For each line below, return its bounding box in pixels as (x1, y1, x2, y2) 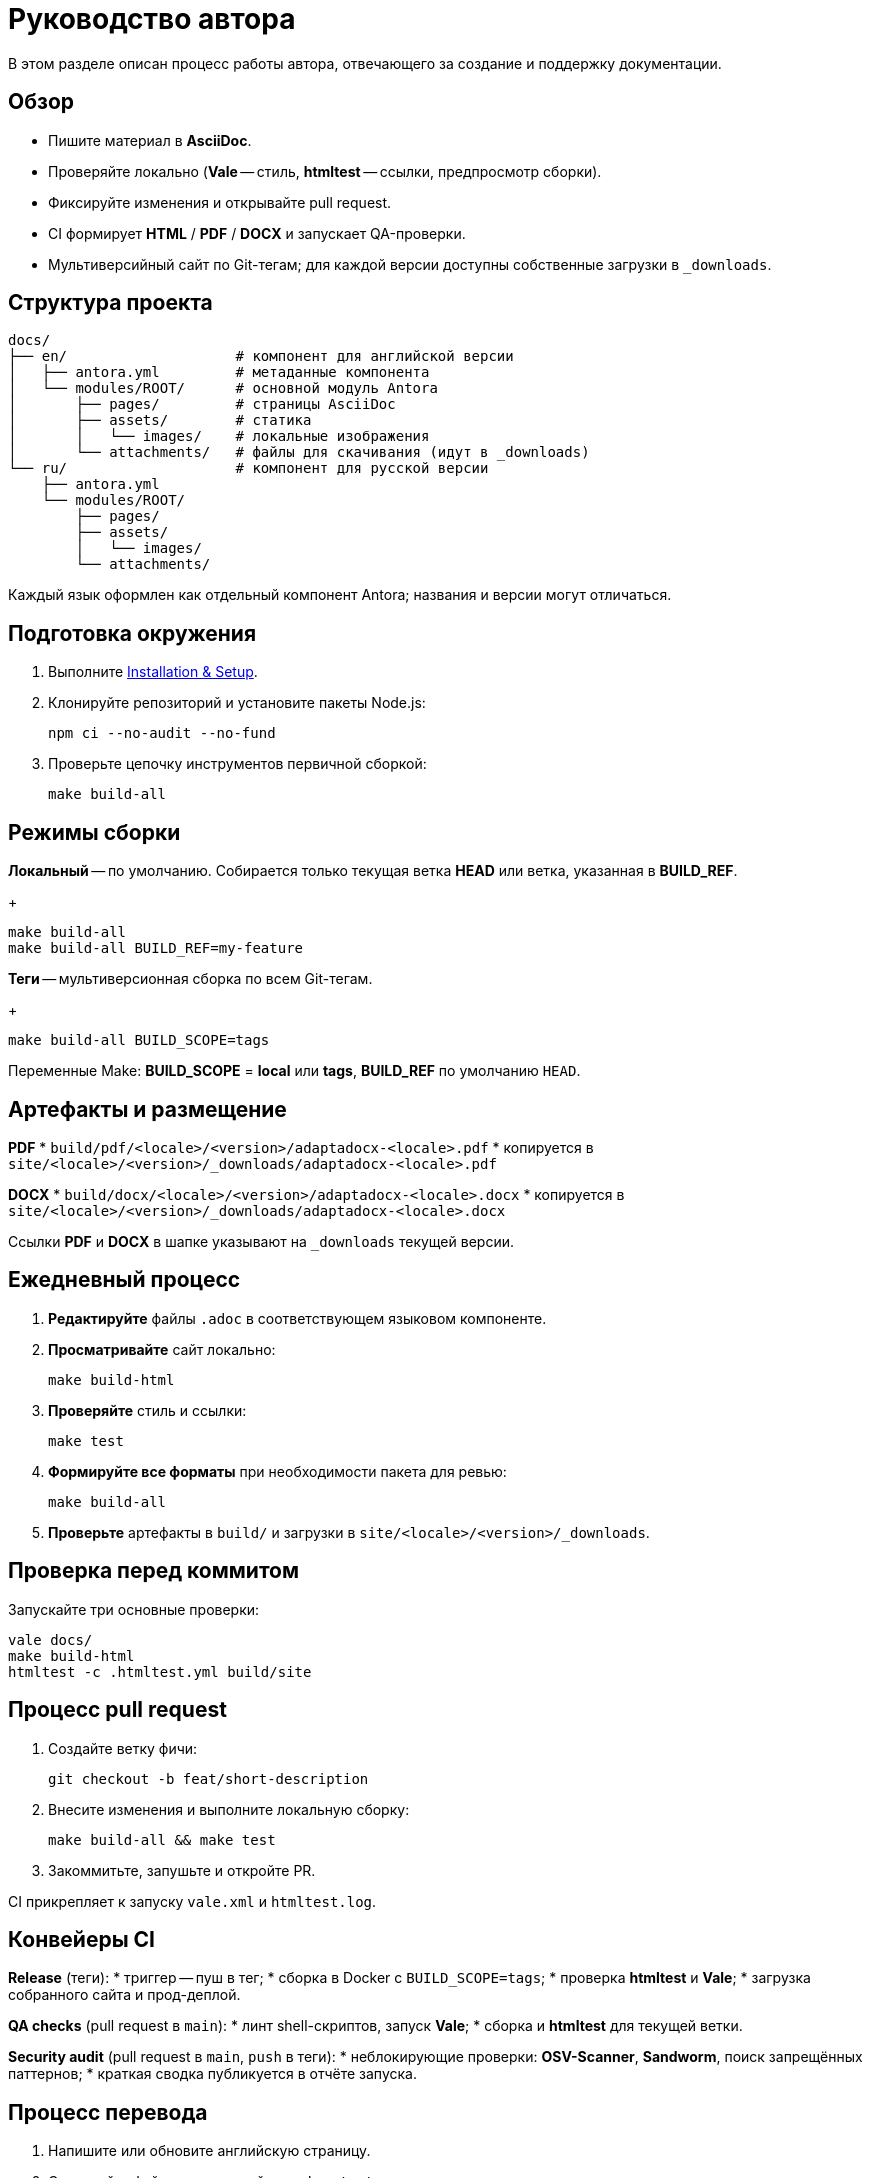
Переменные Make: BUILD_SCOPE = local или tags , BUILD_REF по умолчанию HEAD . (8, 1062, 581, 1080)
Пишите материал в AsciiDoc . (48, 131, 252, 149)
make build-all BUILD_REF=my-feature (8, 940, 304, 957)
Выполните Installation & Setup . (48, 663, 258, 681)
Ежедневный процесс (8, 1267, 241, 1293)
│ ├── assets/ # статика (8, 412, 312, 429)
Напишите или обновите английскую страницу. (48, 2142, 371, 2160)
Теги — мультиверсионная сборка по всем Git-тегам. (8, 970, 373, 988)
